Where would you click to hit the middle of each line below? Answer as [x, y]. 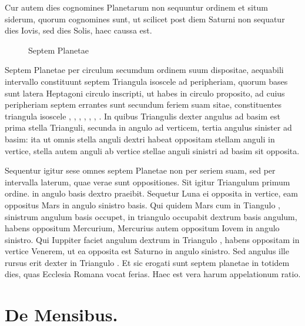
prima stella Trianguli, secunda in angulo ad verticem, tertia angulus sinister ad [148, 127]
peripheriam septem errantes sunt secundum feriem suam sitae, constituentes [143, 104]
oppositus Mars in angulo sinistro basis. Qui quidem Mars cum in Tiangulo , [143, 204]
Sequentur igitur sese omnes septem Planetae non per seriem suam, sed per [140, 170]
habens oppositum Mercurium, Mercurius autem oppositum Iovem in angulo [142, 228]
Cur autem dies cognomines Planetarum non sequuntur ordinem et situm [136, 7]
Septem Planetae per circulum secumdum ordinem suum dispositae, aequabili [144, 70]
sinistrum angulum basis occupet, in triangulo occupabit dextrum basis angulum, [151, 216]
